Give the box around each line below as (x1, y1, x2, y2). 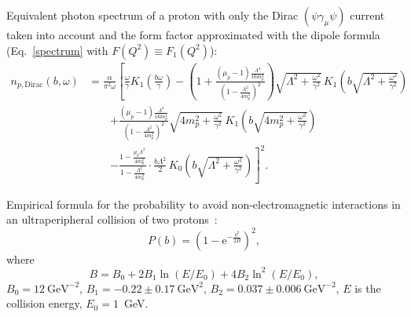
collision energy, (6, 295, 83, 312)
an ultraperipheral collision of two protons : (6, 211, 218, 228)
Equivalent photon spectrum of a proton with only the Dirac (6, 7, 299, 23)
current (350, 7, 385, 23)
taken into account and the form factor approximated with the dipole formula (6, 27, 380, 42)
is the (354, 279, 381, 296)
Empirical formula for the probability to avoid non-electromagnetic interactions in (6, 195, 401, 212)
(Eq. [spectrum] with (6, 42, 108, 58)
